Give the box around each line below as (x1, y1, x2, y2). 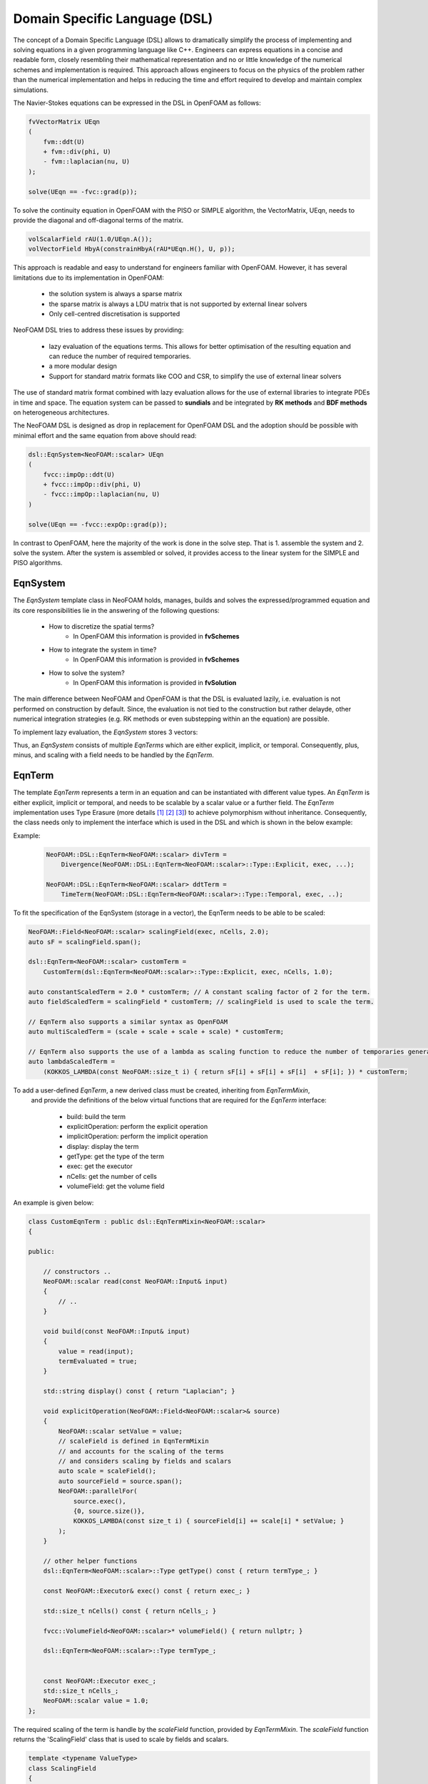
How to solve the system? (49, 668, 125, 677)
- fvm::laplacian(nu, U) (43, 158, 131, 166)
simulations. (13, 86, 49, 94)
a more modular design (49, 362, 117, 370)
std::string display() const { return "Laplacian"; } (43, 1387, 235, 1395)
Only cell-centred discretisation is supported (49, 309, 180, 318)
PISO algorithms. (13, 559, 63, 567)
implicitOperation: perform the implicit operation (66, 1132, 208, 1141)
